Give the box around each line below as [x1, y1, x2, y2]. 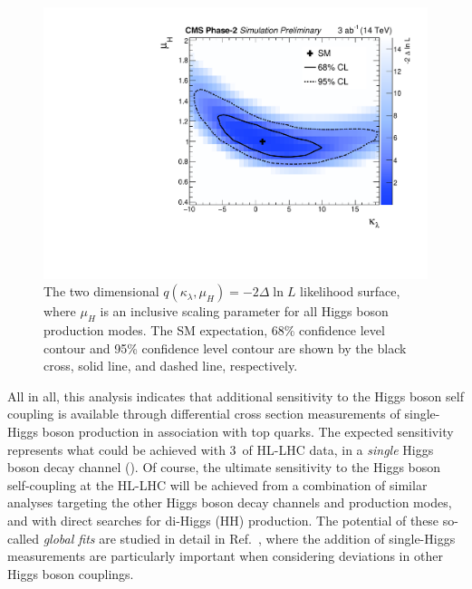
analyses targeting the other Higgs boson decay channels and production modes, [7, 493, 452, 512]
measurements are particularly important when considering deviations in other [7, 546, 443, 565]
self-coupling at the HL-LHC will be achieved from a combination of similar [7, 475, 428, 494]
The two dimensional [43, 282, 159, 301]
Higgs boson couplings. [7, 564, 134, 583]
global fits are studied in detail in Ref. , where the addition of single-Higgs [43, 528, 456, 547]
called [7, 528, 39, 547]
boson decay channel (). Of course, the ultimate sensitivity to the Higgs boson [7, 458, 441, 477]
